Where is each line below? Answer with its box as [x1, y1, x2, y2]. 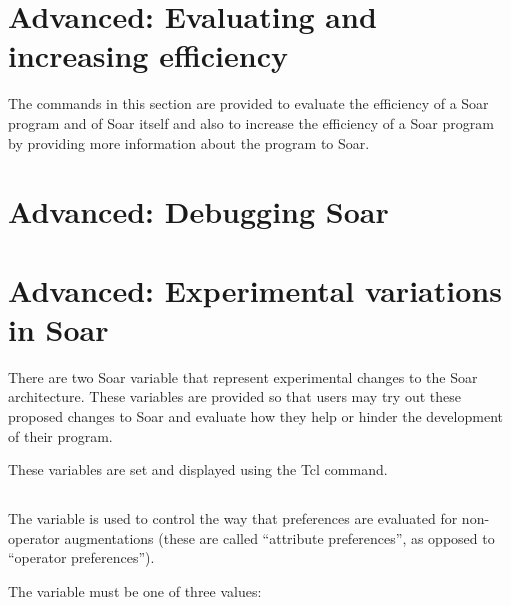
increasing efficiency [8, 35, 288, 76]
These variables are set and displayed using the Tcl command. [8, 459, 388, 480]
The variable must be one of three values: [8, 580, 262, 601]
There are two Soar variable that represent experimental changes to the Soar [8, 366, 478, 387]
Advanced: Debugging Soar [8, 191, 389, 232]
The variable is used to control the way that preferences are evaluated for [8, 508, 458, 529]
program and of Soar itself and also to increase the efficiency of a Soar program [8, 112, 494, 133]
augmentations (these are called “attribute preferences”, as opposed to [64, 527, 495, 548]
